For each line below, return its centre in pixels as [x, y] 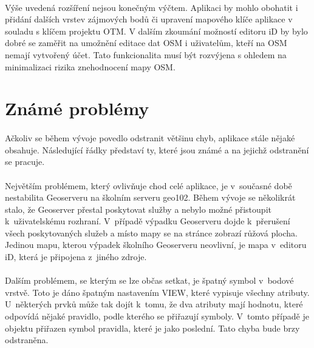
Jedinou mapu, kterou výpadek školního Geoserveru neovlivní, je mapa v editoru [156, 245]
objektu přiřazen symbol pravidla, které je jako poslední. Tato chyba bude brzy [152, 328]
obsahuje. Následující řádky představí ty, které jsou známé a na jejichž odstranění [157, 149]
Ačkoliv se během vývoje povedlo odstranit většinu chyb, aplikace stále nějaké [150, 138]
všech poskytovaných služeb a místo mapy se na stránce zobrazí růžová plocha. [151, 233]
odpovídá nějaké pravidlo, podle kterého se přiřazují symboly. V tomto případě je [157, 316]
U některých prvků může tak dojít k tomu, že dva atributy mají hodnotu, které [154, 304]
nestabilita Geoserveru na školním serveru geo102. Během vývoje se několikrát [150, 197]
